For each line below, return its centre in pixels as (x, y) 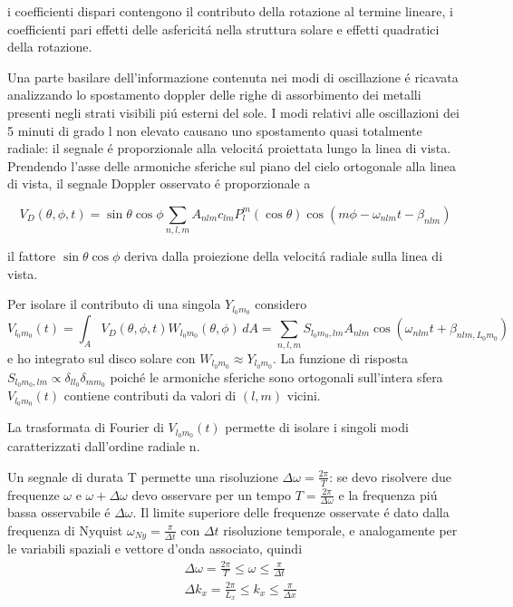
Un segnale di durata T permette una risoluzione (143, 476)
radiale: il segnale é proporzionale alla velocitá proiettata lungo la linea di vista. (229, 148)
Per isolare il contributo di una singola (114, 304)
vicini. (304, 395)
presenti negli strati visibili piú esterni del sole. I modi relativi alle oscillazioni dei (233, 112)
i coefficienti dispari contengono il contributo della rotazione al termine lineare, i (230, 11)
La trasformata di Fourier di (86, 427)
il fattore (32, 256)
